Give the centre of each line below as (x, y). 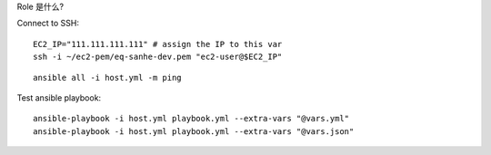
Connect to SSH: (48, 24)
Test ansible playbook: (59, 97)
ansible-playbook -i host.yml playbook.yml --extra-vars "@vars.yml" (191, 119)
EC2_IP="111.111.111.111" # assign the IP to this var (158, 44)
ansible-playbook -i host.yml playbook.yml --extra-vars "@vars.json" (194, 131)
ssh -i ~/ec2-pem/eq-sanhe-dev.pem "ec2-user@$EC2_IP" (158, 57)
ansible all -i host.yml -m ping (107, 77)
